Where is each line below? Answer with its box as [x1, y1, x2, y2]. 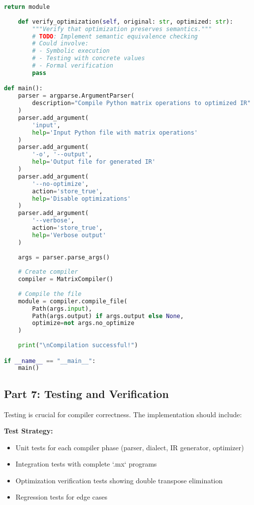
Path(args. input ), [32, 305, 92, 312]
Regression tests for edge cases [15, 492, 107, 502]
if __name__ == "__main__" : [4, 357, 96, 364]
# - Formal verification [32, 62, 113, 69]
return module [4, 3, 50, 10]
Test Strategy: [4, 426, 53, 436]
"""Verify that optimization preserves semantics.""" [32, 25, 212, 33]
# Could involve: [32, 40, 89, 47]
